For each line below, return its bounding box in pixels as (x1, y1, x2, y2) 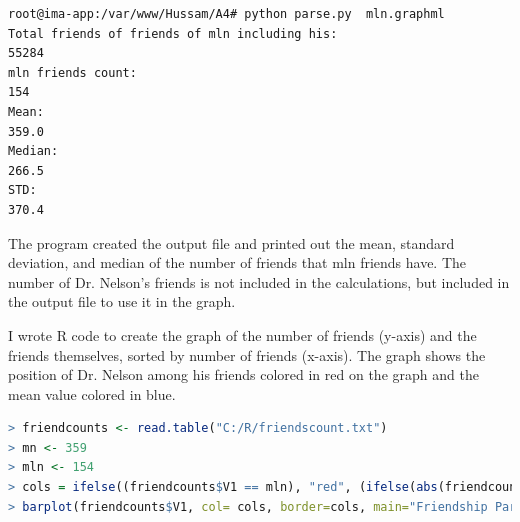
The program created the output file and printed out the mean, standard (8, 232, 455, 253)
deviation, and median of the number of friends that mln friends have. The (8, 252, 467, 273)
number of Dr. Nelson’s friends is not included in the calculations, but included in (8, 271, 510, 292)
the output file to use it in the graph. (8, 291, 236, 312)
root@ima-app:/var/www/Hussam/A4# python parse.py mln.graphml (8, 7, 445, 21)
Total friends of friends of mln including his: (8, 26, 338, 41)
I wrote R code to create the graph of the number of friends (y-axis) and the (8, 324, 477, 345)
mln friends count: (8, 65, 137, 80)
